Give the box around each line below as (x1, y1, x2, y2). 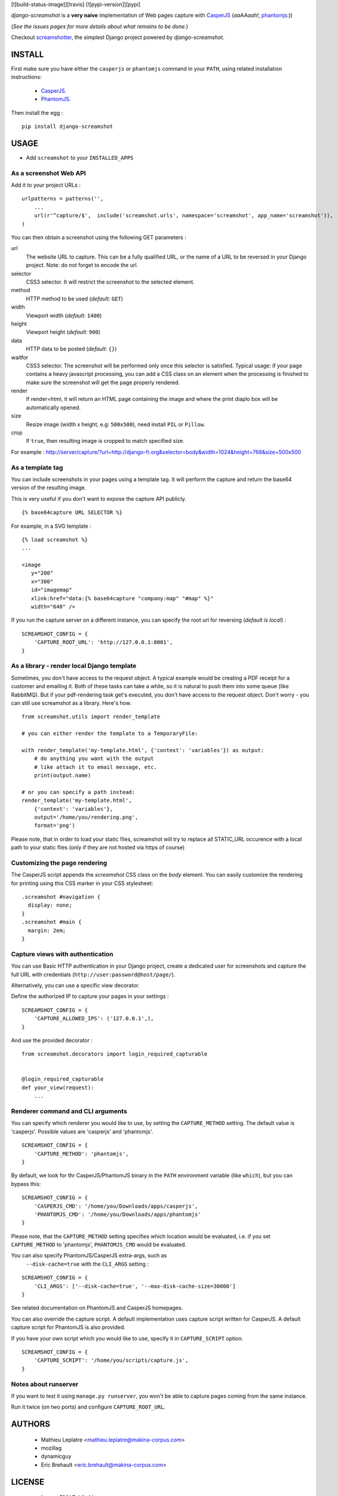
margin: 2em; (27, 927, 66, 934)
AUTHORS (11, 1419, 51, 1430)
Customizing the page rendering (11, 859, 107, 867)
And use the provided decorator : (11, 1036, 93, 1044)
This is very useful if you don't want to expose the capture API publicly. (11, 495, 186, 502)
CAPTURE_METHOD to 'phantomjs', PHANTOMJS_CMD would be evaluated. (11, 1241, 187, 1248)
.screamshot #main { (21, 919, 82, 926)
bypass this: (11, 1180, 41, 1187)
